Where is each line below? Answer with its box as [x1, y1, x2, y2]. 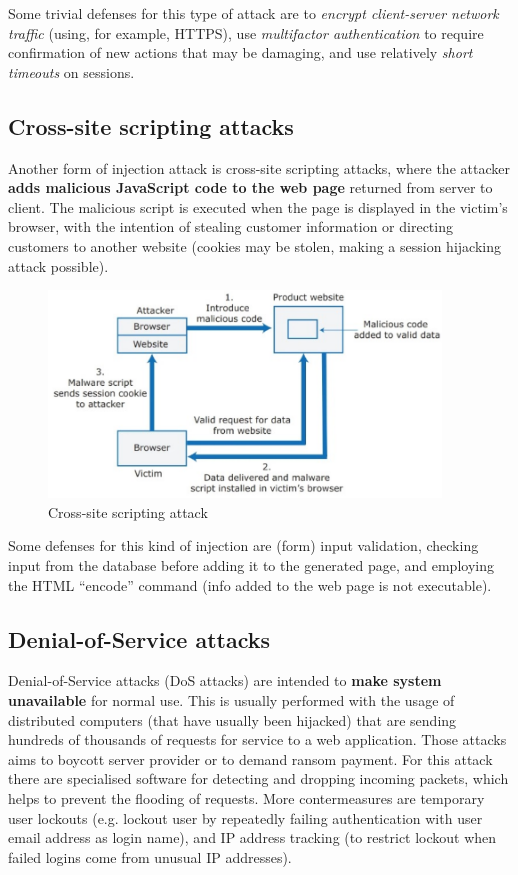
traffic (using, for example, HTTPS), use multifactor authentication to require [8, 22, 484, 43]
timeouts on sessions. [8, 61, 135, 82]
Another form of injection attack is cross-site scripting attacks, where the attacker [8, 157, 510, 178]
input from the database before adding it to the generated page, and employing [8, 554, 494, 575]
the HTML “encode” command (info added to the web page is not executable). [8, 574, 492, 595]
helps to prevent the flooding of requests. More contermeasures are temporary [8, 787, 485, 808]
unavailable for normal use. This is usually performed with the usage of [8, 689, 455, 710]
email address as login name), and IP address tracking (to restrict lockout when [8, 827, 497, 848]
